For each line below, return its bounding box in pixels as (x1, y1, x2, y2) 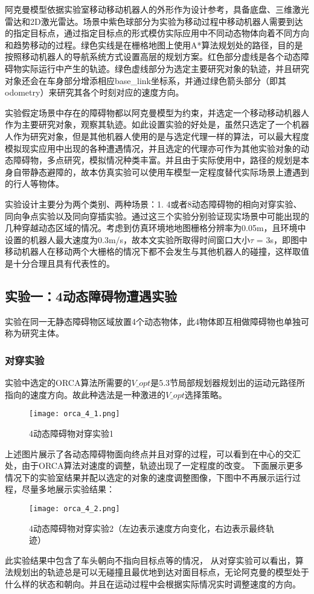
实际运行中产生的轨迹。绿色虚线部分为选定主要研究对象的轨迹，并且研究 (21, 62, 309, 74)
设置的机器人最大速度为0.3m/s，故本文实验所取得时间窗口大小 (5, 233, 251, 246)
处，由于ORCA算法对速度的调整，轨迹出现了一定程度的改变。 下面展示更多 (5, 459, 304, 472)
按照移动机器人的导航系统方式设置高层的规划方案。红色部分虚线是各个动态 (5, 50, 301, 63)
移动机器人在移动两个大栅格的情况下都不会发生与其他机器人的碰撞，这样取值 (5, 245, 309, 258)
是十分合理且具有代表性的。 (5, 256, 115, 269)
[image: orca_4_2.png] (29, 504, 120, 513)
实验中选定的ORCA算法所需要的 (5, 376, 132, 389)
